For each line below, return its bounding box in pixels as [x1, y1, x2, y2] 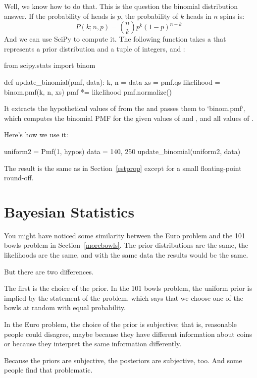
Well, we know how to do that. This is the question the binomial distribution [4, 1, 238, 11]
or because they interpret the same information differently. [4, 338, 182, 349]
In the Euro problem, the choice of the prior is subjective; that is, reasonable [4, 319, 237, 329]
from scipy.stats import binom [4, 60, 96, 70]
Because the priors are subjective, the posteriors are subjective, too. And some [4, 355, 242, 365]
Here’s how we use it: [4, 129, 68, 140]
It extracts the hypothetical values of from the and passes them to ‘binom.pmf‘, [4, 103, 246, 113]
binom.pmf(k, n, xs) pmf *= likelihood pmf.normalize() [4, 86, 172, 97]
